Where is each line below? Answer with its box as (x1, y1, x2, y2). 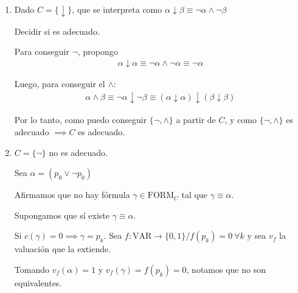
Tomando (14, 263, 49, 275)
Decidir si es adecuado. (14, 24, 100, 37)
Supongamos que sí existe (14, 208, 109, 221)
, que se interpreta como (72, 3, 162, 15)
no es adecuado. (49, 146, 108, 158)
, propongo (78, 45, 118, 58)
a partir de (176, 113, 216, 126)
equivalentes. (14, 276, 62, 289)
